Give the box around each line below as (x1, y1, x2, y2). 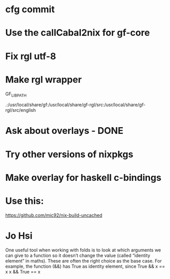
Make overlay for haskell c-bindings (5, 172, 162, 183)
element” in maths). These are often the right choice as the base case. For (5, 258, 162, 264)
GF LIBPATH (5, 90, 27, 98)
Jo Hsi (5, 230, 33, 241)
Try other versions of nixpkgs (5, 148, 134, 160)
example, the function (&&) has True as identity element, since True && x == (5, 263, 165, 269)
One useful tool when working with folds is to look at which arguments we (5, 247, 161, 253)
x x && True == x (5, 268, 41, 274)
